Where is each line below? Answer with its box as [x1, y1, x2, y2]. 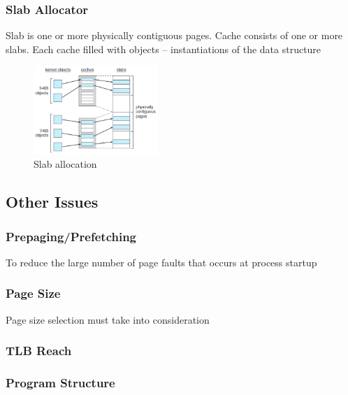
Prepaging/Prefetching [6, 227, 137, 245]
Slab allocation [34, 157, 97, 171]
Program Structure [6, 374, 115, 392]
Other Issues [6, 191, 99, 213]
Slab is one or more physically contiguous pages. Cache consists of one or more [6, 28, 343, 43]
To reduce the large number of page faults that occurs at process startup [6, 254, 317, 269]
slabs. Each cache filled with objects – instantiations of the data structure [6, 41, 321, 56]
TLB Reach [6, 342, 72, 359]
